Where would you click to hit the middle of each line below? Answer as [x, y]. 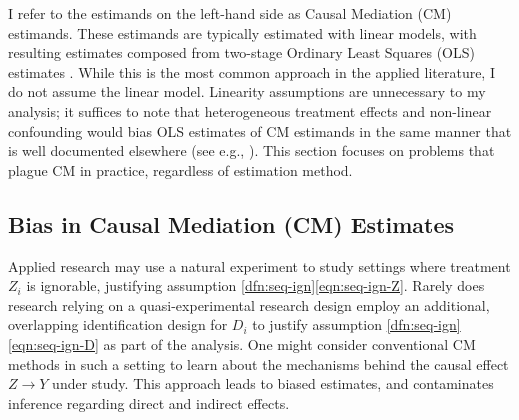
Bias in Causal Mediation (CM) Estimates [231, 223]
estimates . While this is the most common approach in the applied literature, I [251, 71]
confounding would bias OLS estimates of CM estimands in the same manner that [260, 130]
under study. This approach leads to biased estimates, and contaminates [273, 383]
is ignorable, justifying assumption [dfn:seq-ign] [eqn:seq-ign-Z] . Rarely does [255, 285]
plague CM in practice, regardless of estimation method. [180, 169]
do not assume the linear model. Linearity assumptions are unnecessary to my [247, 91]
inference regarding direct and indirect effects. [149, 402]
